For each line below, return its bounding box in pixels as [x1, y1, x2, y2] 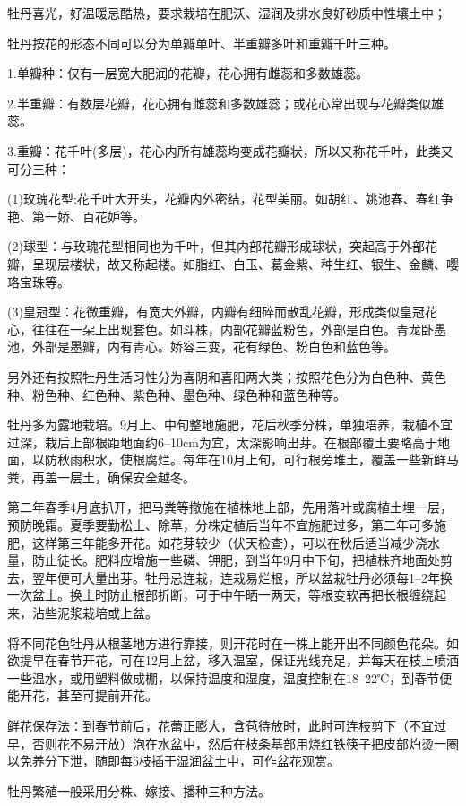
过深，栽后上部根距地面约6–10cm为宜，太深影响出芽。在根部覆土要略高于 [7, 432, 437, 451]
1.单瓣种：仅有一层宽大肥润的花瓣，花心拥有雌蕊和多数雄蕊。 [7, 64, 368, 82]
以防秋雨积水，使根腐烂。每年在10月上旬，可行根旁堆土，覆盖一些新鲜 [31, 450, 446, 469]
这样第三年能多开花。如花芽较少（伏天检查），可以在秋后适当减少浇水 [31, 533, 440, 551]
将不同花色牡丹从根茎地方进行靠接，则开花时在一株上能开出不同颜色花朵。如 [7, 633, 459, 652]
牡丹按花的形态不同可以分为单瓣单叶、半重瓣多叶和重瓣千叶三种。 [7, 33, 396, 52]
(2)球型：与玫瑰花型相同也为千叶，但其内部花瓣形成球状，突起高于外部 [7, 237, 425, 256]
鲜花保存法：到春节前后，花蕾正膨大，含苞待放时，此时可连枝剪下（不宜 [7, 716, 434, 734]
